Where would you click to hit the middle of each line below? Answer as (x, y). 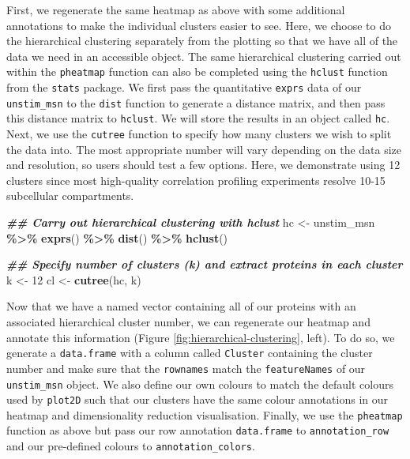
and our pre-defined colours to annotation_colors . (131, 446)
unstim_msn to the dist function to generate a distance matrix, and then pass (196, 102)
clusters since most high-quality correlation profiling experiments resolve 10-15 (196, 180)
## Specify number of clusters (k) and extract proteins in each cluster (205, 264)
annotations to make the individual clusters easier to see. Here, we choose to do (199, 25)
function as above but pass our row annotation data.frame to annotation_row (198, 430)
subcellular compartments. (70, 196)
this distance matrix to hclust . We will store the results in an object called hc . (198, 118)
